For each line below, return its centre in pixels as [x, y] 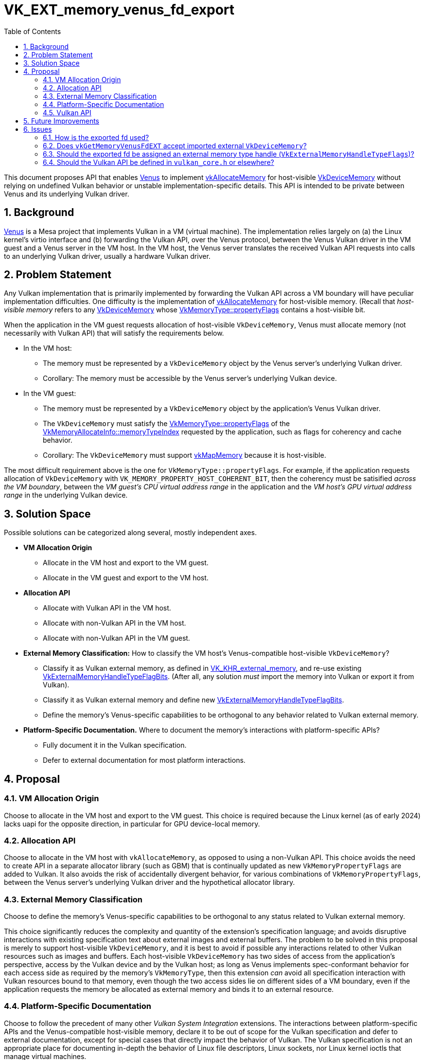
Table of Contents [33, 31]
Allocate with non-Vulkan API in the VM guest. [116, 638]
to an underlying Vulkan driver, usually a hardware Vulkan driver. [107, 256]
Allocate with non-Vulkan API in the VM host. [115, 623]
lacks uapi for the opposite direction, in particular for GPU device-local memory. [132, 824]
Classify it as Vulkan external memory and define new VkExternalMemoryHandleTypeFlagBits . [194, 700]
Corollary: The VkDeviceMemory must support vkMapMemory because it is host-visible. [185, 455]
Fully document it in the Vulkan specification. [115, 745]
